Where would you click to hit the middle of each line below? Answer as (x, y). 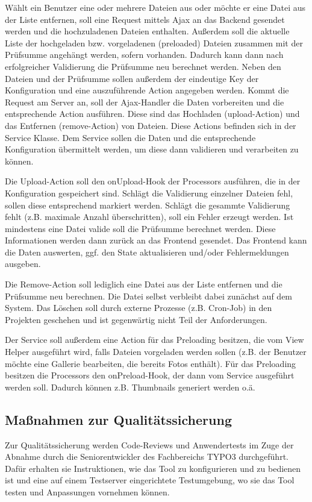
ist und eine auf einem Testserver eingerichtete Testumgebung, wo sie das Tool (150, 480)
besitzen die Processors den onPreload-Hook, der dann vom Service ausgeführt (150, 375)
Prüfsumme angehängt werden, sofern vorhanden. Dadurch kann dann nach (144, 55)
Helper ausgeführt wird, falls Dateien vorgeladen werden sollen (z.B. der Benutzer (156, 352)
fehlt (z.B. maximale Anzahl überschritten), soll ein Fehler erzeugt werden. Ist (149, 217)
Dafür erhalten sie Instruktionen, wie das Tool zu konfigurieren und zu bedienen (153, 468)
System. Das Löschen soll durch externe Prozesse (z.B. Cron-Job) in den (139, 308)
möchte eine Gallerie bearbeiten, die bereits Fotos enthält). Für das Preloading (151, 363)
